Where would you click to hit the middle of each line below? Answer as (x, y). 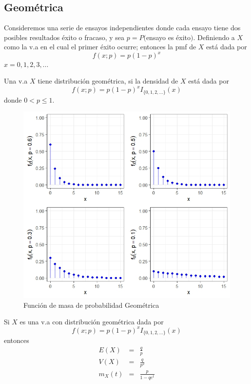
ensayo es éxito (168, 37)
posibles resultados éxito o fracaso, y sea (64, 37)
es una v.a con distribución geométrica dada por (92, 321)
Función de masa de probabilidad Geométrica (91, 305)
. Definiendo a (214, 37)
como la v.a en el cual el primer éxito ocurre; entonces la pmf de (100, 47)
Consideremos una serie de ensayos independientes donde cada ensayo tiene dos (122, 28)
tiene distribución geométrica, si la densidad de (108, 81)
